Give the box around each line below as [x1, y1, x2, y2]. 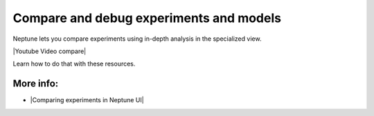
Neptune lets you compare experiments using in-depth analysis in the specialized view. [12, 35, 262, 43]
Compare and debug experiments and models [12, 10, 282, 26]
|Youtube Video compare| [12, 47, 87, 55]
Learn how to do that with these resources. [12, 59, 136, 68]
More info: [12, 78, 59, 90]
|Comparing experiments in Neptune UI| [30, 96, 145, 104]
